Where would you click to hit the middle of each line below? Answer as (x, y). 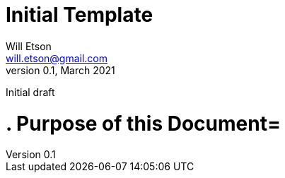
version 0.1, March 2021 (60, 70)
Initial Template (80, 15)
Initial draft (30, 92)
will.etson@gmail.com (57, 58)
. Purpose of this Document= (143, 123)
